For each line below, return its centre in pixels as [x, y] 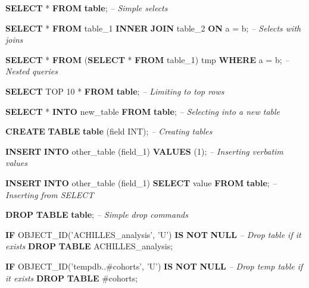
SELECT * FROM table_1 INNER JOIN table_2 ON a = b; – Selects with [153, 28]
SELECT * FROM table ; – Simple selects [87, 8]
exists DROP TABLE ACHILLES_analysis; [89, 246]
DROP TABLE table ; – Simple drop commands [97, 215]
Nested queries [32, 71]
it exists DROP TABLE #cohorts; [72, 278]
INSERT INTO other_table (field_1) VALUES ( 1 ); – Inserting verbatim [144, 151]
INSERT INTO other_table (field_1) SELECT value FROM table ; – [141, 182]
